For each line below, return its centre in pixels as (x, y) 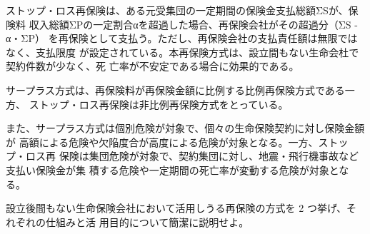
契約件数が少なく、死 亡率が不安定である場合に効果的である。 (152, 66)
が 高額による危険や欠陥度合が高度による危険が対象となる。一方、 (162, 142)
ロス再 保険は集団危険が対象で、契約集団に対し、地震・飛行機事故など (192, 156)
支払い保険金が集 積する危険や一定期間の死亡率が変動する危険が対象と (172, 169)
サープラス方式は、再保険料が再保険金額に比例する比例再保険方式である (175, 90)
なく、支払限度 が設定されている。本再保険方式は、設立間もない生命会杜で (182, 52)
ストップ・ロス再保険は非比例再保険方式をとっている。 (159, 104)
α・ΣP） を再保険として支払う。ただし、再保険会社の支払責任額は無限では (182, 38)
